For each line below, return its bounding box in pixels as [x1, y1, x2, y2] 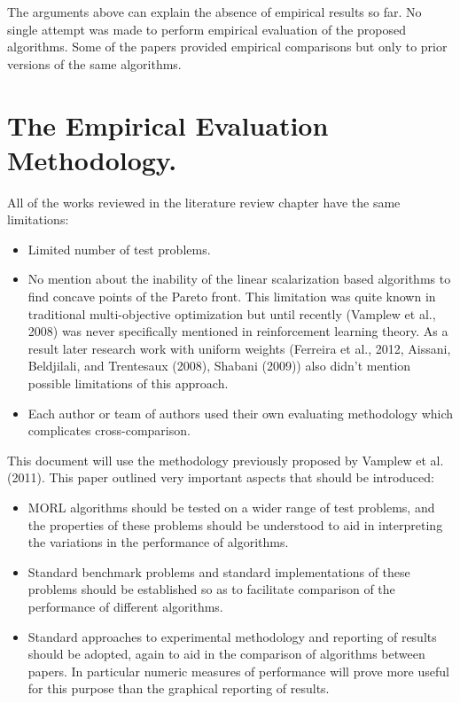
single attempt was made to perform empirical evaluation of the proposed [7, 20, 406, 38]
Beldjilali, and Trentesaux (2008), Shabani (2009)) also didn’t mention [27, 356, 411, 375]
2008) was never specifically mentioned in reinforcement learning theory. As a [27, 322, 448, 340]
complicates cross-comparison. [27, 421, 191, 440]
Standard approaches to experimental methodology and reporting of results [27, 627, 437, 645]
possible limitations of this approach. [27, 374, 229, 393]
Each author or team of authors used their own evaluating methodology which [27, 403, 454, 422]
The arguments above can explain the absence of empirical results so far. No [7, 3, 422, 20]
